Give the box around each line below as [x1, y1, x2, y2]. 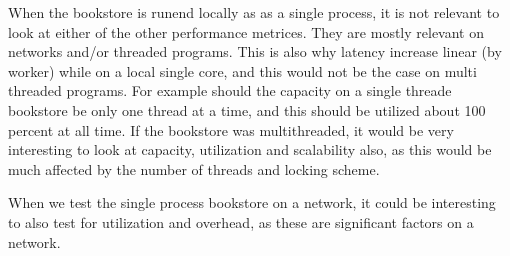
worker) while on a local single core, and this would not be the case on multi [8, 60, 477, 81]
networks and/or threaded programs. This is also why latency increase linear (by [8, 41, 502, 62]
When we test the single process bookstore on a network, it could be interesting [8, 192, 496, 213]
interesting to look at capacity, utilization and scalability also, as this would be [8, 139, 492, 160]
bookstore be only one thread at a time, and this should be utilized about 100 [8, 99, 486, 120]
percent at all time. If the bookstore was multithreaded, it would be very [8, 119, 454, 140]
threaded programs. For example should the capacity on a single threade [8, 80, 452, 101]
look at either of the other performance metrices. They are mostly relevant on [8, 21, 484, 42]
